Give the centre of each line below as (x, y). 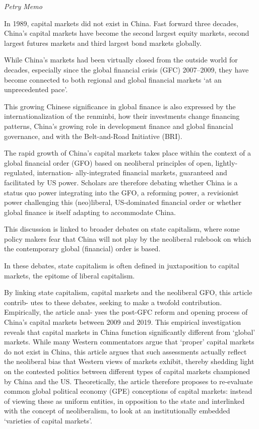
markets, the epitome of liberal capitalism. (70, 275)
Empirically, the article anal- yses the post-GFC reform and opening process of (126, 312)
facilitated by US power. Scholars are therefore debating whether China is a (121, 182)
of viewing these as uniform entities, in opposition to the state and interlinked (124, 401)
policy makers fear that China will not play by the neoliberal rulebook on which (128, 238)
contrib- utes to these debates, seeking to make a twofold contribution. (113, 302)
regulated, (19, 172)
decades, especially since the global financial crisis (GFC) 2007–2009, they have (126, 69)
